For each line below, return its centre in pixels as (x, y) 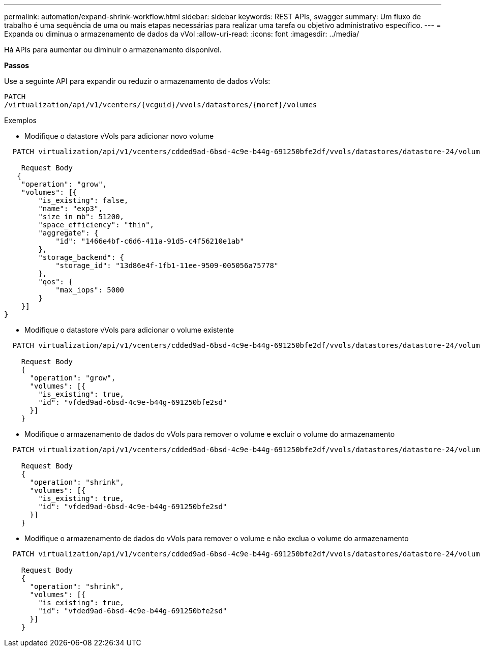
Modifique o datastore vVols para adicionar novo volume (119, 136)
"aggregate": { (68, 233)
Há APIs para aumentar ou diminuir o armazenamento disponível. (113, 50)
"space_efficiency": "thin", (96, 225)
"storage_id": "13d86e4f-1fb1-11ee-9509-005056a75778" (167, 265)
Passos (17, 65)
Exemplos (20, 120)
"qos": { (55, 282)
